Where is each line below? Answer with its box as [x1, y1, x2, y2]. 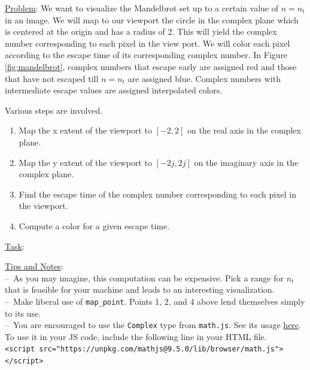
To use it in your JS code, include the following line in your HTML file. [5, 330, 267, 342]
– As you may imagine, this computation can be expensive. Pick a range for [5, 271, 284, 284]
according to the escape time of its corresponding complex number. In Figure [5, 48, 288, 61]
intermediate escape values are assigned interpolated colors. [5, 84, 223, 96]
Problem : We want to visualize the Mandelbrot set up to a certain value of [5, 2, 279, 14]
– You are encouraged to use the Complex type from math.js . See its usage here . [5, 319, 301, 331]
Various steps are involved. [5, 104, 103, 116]
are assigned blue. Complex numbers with [127, 72, 281, 84]
